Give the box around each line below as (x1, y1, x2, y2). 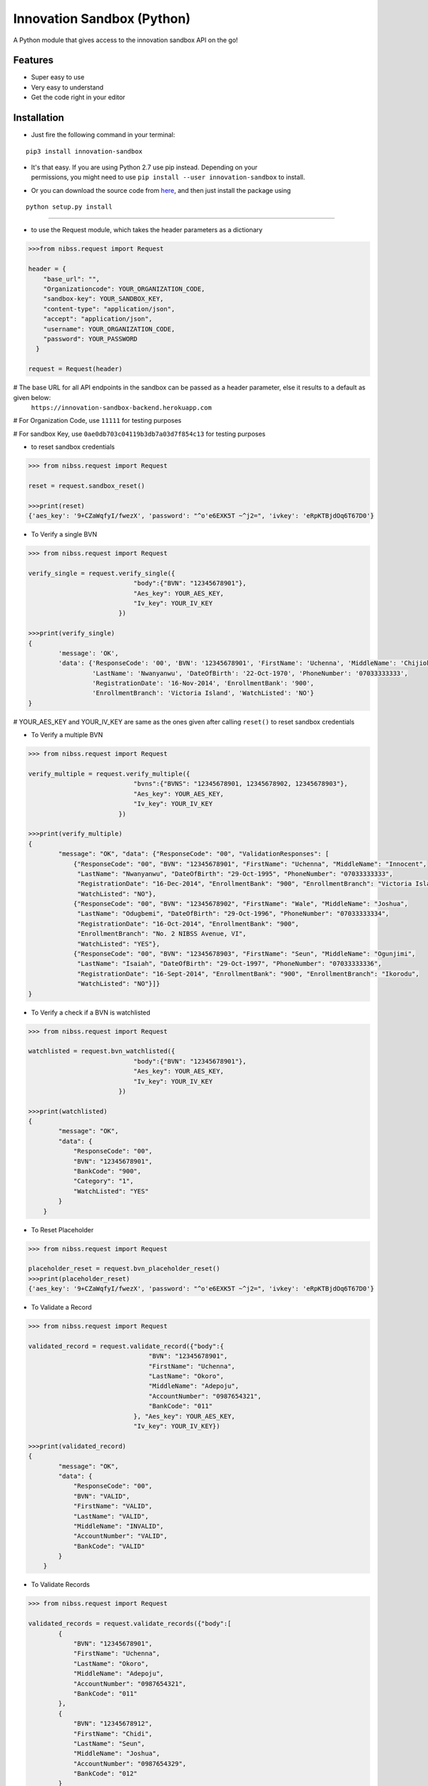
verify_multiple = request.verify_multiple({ (28, 770, 190, 778)
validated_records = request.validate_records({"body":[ (28, 1620, 232, 1628)
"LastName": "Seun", (73, 1740, 146, 1747)
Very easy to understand (31, 83, 103, 91)
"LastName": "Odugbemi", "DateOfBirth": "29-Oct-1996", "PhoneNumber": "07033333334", (77, 909, 389, 918)
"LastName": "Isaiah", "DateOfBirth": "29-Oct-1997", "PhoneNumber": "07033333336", (77, 959, 382, 968)
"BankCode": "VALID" (73, 1542, 146, 1550)
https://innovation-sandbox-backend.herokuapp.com (31, 404, 212, 411)
